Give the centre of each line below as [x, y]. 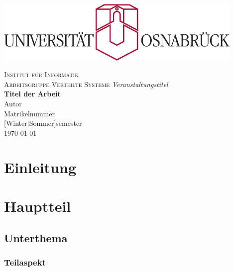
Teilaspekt [25, 262]
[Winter [16, 123]
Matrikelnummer [29, 113]
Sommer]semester [56, 123]
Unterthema [36, 237]
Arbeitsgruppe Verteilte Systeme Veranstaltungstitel [86, 84]
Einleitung [40, 167]
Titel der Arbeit [32, 94]
